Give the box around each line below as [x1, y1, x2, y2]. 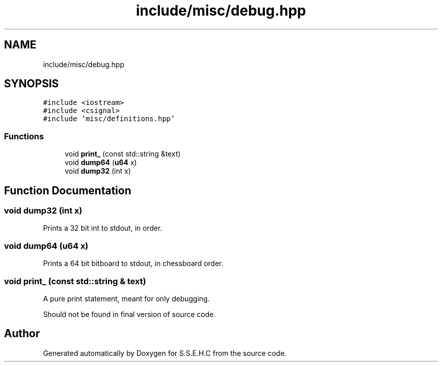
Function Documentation [4, 184, 131, 197]
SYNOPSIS [4, 77, 59, 90]
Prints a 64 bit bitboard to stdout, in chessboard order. [43, 259, 224, 268]
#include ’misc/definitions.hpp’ [43, 115, 175, 123]
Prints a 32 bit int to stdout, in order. [43, 224, 162, 233]
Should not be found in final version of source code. [43, 309, 216, 319]
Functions [4, 131, 44, 141]
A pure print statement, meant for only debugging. [43, 294, 210, 303]
